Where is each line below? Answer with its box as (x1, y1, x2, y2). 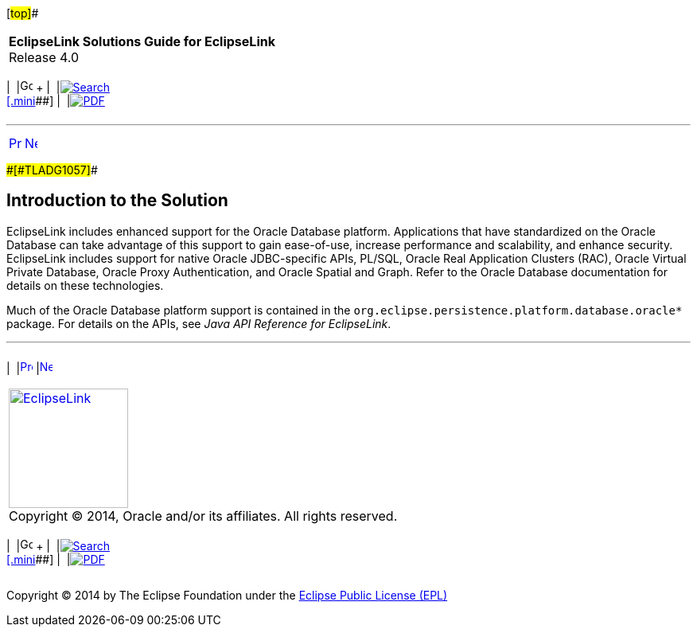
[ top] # (6, 6, 39, 20)
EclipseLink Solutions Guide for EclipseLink (9, 33, 275, 49)
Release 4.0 (9, 49, 80, 65)
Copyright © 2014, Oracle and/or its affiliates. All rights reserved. (9, 507, 398, 524)
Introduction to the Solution (6, 190, 228, 211)
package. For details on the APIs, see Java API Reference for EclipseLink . (6, 316, 391, 330)
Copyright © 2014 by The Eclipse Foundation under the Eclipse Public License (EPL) (6, 588, 448, 602)
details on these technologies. (6, 278, 164, 292)
